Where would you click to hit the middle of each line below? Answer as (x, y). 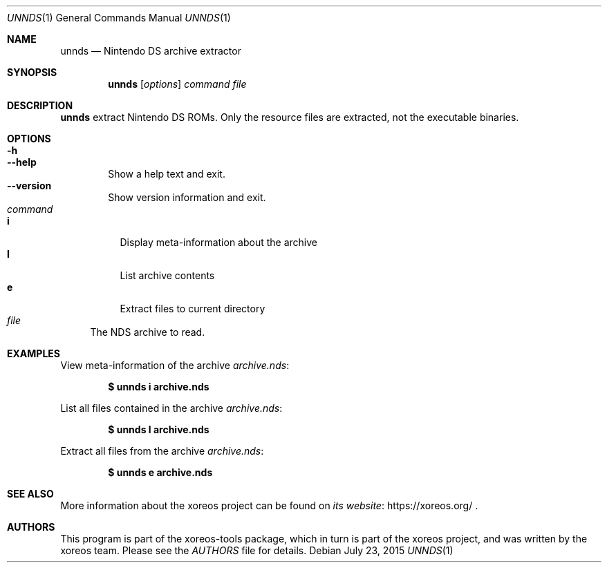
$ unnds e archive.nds (160, 472)
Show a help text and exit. (167, 174)
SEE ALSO (30, 494)
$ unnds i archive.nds (159, 387)
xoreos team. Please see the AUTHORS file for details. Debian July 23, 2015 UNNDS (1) (257, 550)
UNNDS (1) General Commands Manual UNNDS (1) (119, 18)
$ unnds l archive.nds (159, 429)
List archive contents (167, 275)
